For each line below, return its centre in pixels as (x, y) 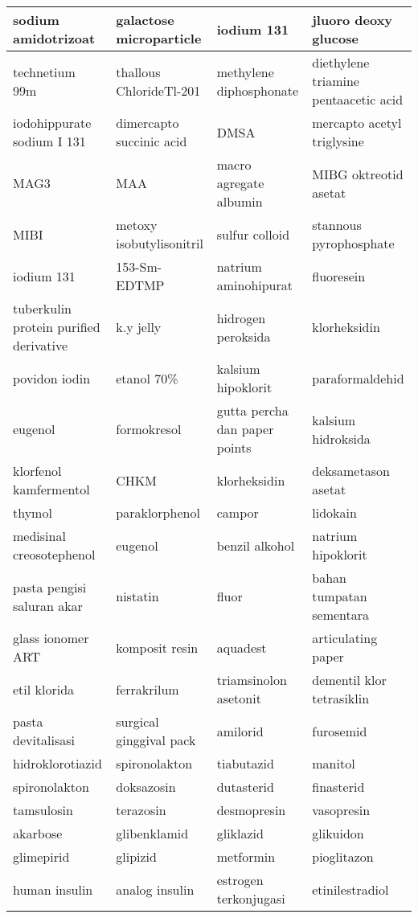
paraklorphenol (158, 512)
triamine (336, 81)
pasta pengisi (50, 587)
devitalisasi (44, 740)
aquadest (242, 647)
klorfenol (37, 471)
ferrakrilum (148, 689)
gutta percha (252, 410)
